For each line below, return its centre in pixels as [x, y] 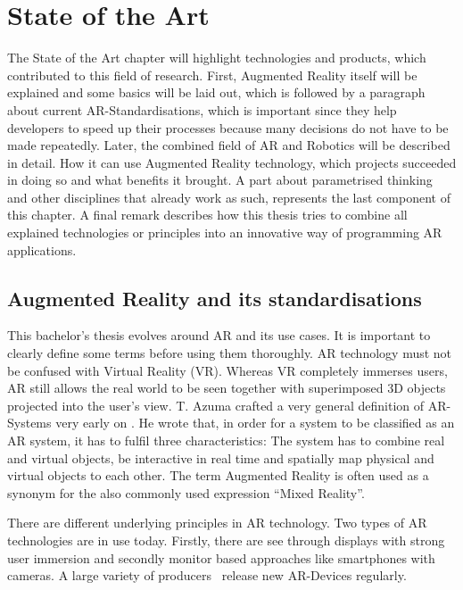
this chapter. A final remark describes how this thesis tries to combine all [207, 215]
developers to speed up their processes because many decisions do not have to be [228, 127]
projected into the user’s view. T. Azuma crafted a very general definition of [216, 405]
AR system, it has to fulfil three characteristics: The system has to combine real [226, 440]
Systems [29, 423]
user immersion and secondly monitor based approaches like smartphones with [221, 557]
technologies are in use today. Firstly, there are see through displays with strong [226, 540]
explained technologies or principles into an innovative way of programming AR [225, 233]
